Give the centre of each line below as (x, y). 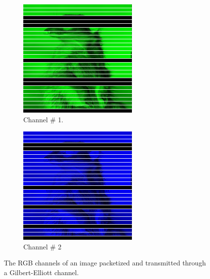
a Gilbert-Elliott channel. (41, 272)
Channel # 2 (42, 246)
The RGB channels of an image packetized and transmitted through (105, 263)
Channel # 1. (43, 119)
